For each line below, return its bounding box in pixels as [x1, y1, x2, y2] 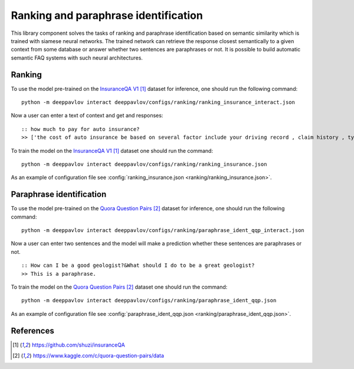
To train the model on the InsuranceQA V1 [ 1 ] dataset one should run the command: [11, 147, 214, 154]
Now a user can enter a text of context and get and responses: [11, 112, 163, 119]
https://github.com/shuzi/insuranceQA [31, 341, 125, 348]
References [11, 325, 54, 336]
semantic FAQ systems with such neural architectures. [11, 54, 143, 61]
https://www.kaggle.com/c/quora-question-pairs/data [32, 352, 165, 360]
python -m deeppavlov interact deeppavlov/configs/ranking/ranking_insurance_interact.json [21, 99, 295, 106]
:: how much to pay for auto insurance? [21, 126, 140, 132]
